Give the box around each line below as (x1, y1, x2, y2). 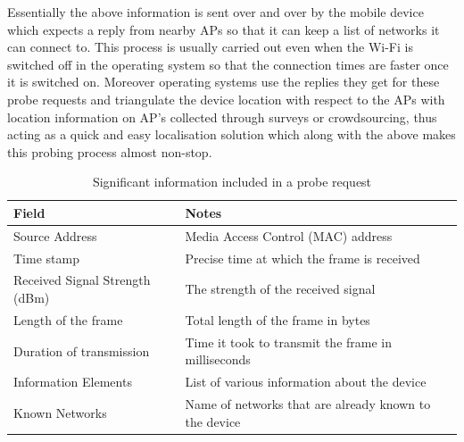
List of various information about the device (185, 372, 427, 391)
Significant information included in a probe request (92, 172, 372, 191)
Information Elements (13, 372, 132, 391)
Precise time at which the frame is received (185, 248, 420, 267)
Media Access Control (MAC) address (185, 226, 393, 245)
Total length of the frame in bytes (185, 310, 370, 329)
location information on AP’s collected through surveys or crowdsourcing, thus (7, 107, 437, 126)
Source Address (13, 226, 97, 245)
